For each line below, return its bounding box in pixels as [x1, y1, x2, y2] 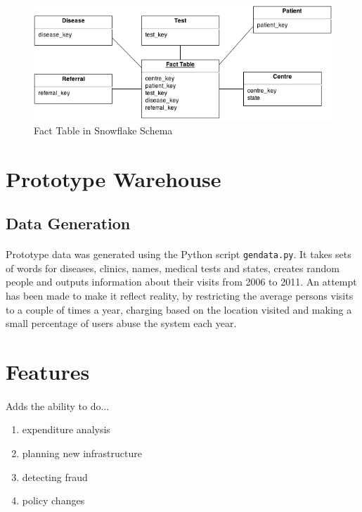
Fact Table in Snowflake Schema [34, 122, 173, 137]
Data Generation [6, 212, 131, 234]
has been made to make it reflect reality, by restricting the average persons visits [6, 288, 354, 303]
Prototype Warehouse [6, 164, 221, 193]
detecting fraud [22, 469, 88, 484]
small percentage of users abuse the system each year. [6, 316, 237, 331]
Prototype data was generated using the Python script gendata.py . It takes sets [6, 247, 351, 262]
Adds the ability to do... [6, 398, 110, 413]
